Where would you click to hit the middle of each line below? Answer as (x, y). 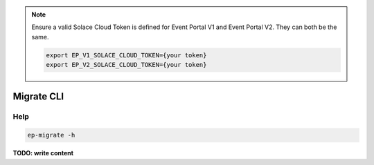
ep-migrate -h (51, 135)
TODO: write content (43, 153)
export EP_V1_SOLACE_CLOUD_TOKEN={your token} (126, 55)
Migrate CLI (38, 96)
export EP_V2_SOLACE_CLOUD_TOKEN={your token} (126, 65)
